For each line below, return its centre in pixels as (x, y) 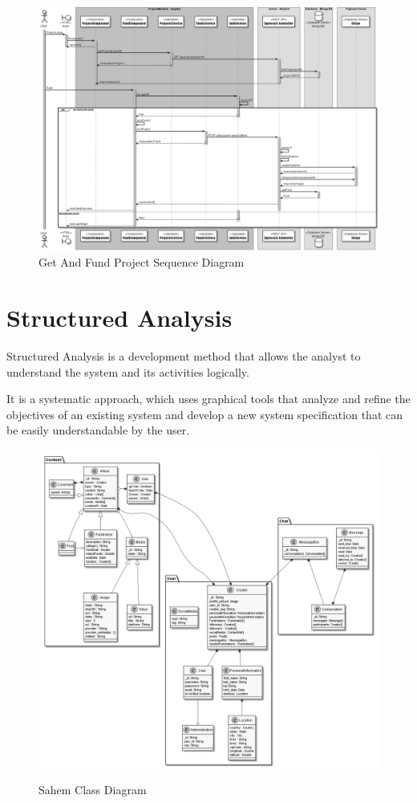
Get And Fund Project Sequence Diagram (142, 262)
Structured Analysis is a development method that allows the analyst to (184, 356)
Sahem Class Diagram (93, 790)
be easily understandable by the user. (98, 430)
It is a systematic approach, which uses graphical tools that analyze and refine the (208, 399)
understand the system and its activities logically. (128, 371)
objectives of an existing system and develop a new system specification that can (204, 414)
